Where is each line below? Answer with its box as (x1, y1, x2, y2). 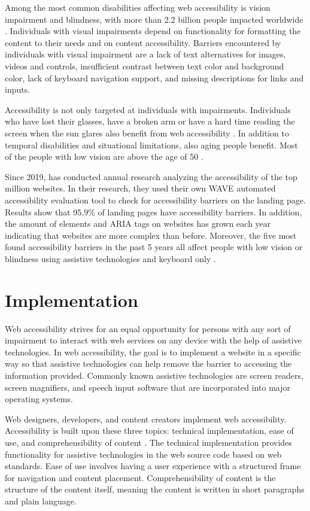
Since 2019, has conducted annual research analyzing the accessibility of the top (5, 170, 297, 182)
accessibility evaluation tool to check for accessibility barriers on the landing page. (5, 193, 306, 206)
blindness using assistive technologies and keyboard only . (5, 252, 216, 264)
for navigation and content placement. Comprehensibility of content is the (5, 471, 276, 483)
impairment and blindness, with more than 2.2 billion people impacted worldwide (5, 13, 303, 25)
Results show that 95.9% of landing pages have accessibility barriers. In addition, (5, 205, 302, 218)
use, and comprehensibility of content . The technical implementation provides (5, 436, 292, 448)
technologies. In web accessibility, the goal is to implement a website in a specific (5, 345, 301, 358)
